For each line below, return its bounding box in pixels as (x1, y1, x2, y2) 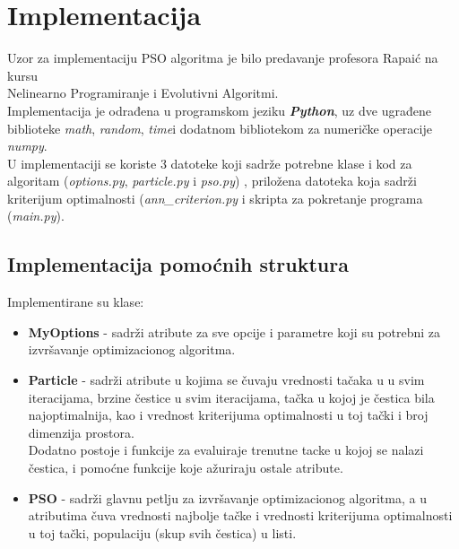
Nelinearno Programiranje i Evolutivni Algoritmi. (7, 83, 279, 102)
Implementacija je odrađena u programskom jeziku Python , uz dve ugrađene (7, 100, 431, 119)
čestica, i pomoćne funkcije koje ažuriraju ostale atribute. (28, 458, 343, 477)
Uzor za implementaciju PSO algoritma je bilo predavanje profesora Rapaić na (7, 48, 438, 67)
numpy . (7, 136, 48, 155)
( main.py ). (7, 206, 65, 225)
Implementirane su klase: (7, 292, 144, 311)
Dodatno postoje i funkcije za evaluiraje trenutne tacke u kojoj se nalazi (28, 440, 424, 459)
